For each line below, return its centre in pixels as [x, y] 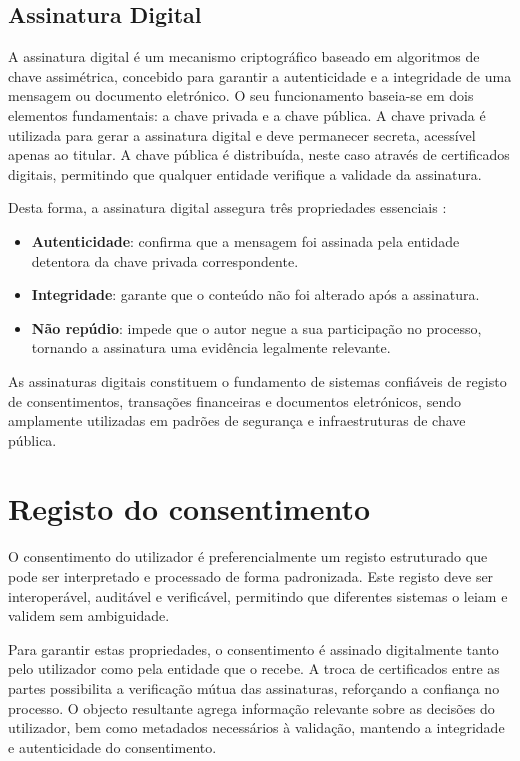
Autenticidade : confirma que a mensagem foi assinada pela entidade [245, 240]
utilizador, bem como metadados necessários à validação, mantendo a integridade [256, 727]
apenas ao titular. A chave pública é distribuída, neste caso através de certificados [259, 154]
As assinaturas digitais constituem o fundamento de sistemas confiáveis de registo [257, 380]
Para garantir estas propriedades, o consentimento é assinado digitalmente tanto [253, 648]
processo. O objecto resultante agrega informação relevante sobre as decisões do [251, 707]
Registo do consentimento [189, 508]
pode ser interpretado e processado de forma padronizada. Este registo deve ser [251, 576]
